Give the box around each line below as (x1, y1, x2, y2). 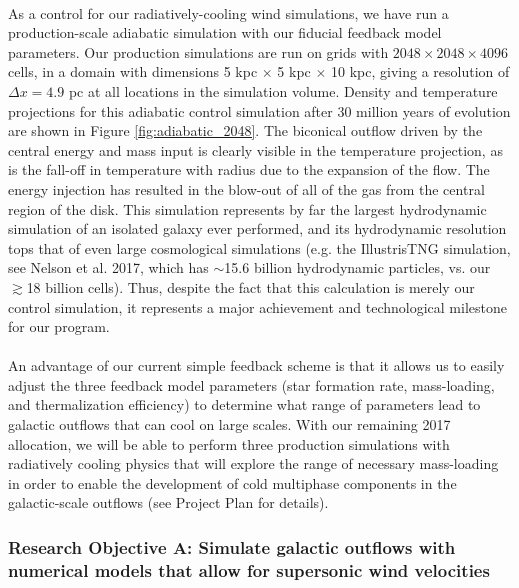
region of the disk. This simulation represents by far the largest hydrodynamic (8, 198, 487, 219)
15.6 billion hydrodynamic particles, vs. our (224, 257, 491, 278)
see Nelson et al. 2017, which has (8, 257, 209, 278)
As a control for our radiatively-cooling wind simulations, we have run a (8, 2, 449, 23)
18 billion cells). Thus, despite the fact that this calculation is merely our (26, 276, 475, 297)
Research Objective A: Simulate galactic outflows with (8, 534, 456, 559)
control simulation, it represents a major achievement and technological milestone (8, 296, 507, 317)
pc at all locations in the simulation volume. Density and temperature (68, 80, 498, 101)
